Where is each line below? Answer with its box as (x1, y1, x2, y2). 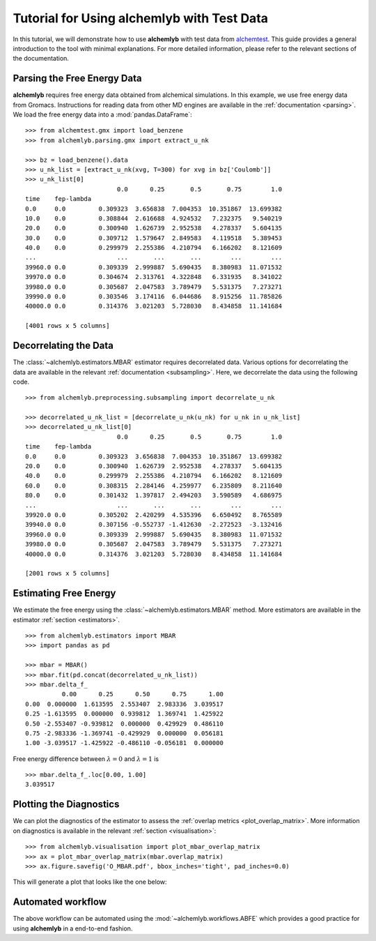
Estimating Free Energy (13, 587, 116, 599)
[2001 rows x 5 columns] (25, 569, 110, 578)
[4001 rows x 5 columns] (25, 322, 110, 330)
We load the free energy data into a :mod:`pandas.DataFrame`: (13, 110, 193, 119)
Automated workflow (13, 896, 107, 908)
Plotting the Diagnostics (13, 799, 120, 811)
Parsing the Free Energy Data (13, 73, 142, 84)
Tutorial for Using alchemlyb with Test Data (13, 10, 268, 26)
